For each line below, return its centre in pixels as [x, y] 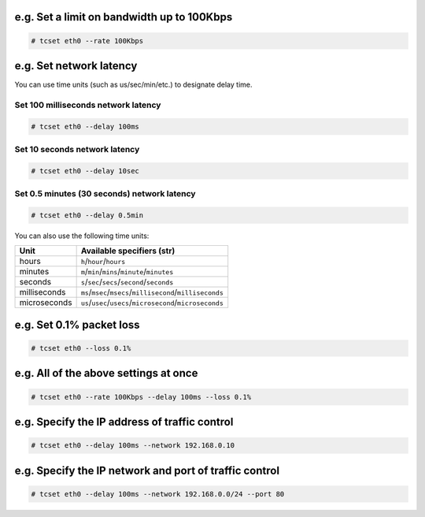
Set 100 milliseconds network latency [88, 105]
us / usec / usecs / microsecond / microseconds [152, 303]
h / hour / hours [103, 262]
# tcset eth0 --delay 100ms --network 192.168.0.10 [133, 446]
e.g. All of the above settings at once [106, 373]
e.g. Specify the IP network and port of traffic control [147, 470]
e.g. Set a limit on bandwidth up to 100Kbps [124, 17]
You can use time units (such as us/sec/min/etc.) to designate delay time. [133, 85]
